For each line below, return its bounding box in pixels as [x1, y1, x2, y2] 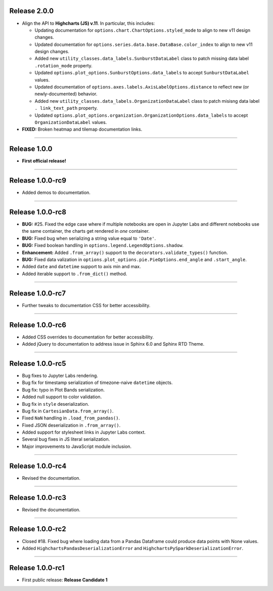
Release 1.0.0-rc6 [9, 320, 67, 329]
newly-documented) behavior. [34, 91, 98, 97]
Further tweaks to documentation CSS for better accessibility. [22, 302, 151, 308]
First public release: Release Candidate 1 [22, 577, 108, 583]
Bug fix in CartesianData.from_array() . [22, 408, 114, 414]
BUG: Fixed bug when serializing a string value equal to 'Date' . [22, 235, 156, 241]
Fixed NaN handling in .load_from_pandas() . [22, 415, 120, 421]
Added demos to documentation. [22, 190, 91, 196]
